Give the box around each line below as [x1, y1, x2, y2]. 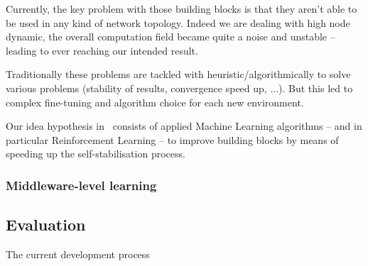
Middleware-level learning [6, 176, 157, 194]
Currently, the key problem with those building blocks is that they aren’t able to [6, 1, 357, 16]
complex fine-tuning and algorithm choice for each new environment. [6, 94, 304, 109]
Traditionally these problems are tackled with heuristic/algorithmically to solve [6, 67, 351, 82]
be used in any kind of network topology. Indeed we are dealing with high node [6, 15, 350, 30]
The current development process [6, 246, 150, 261]
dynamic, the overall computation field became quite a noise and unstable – [6, 29, 335, 44]
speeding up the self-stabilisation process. [6, 146, 185, 161]
